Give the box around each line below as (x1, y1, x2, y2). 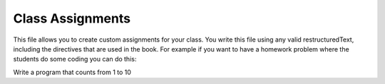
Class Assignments (13, 11, 131, 26)
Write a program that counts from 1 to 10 (13, 68, 132, 76)
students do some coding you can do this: (13, 55, 137, 64)
